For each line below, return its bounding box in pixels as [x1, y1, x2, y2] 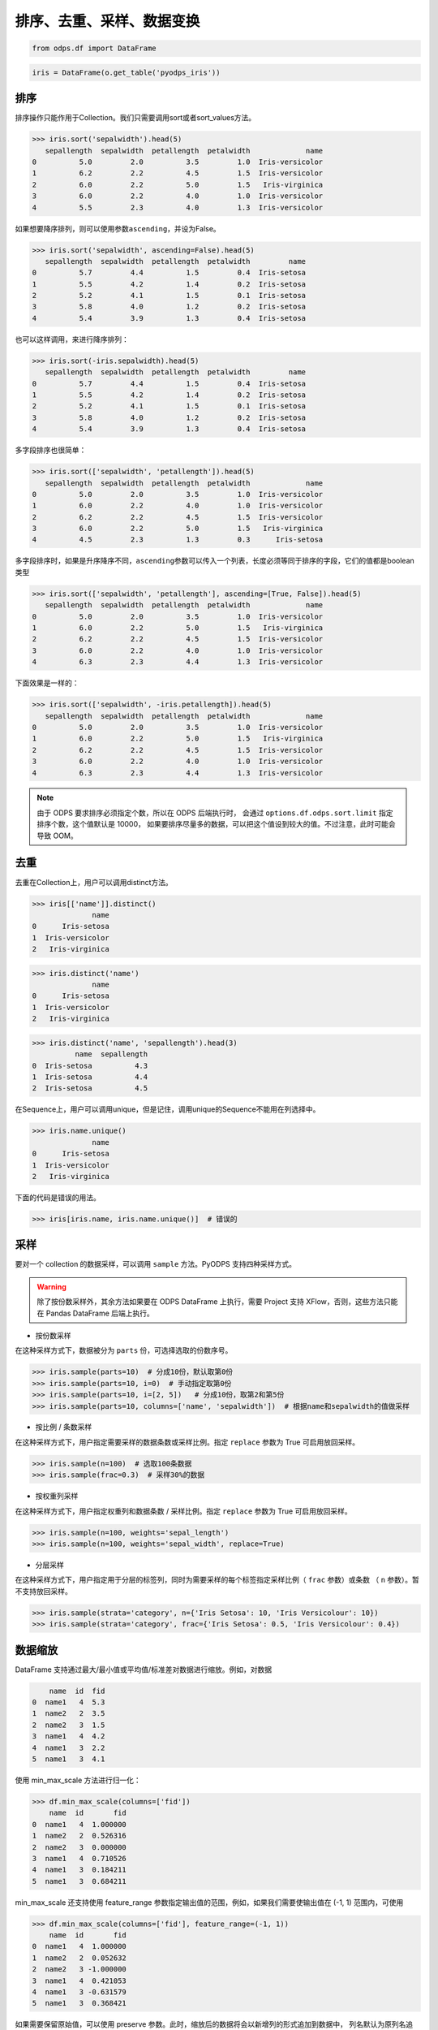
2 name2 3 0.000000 [32, 1842, 127, 1851]
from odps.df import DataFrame [32, 44, 157, 53]
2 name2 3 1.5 [32, 1720, 105, 1730]
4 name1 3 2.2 [32, 1743, 105, 1752]
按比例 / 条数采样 [35, 1422, 92, 1432]
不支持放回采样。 [15, 1586, 72, 1596]
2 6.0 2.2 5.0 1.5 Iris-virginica [32, 179, 324, 189]
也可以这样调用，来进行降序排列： [15, 334, 129, 344]
